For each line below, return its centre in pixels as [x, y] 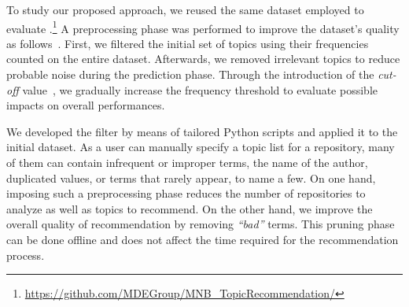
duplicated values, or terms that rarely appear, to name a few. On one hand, [191, 178]
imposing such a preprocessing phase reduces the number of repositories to [186, 193]
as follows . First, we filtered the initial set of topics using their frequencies [188, 43]
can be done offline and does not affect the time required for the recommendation [203, 239]
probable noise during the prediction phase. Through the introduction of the [190, 74]
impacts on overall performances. [86, 105]
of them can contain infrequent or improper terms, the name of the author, [187, 162]
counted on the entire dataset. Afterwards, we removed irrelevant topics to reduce [203, 59]
